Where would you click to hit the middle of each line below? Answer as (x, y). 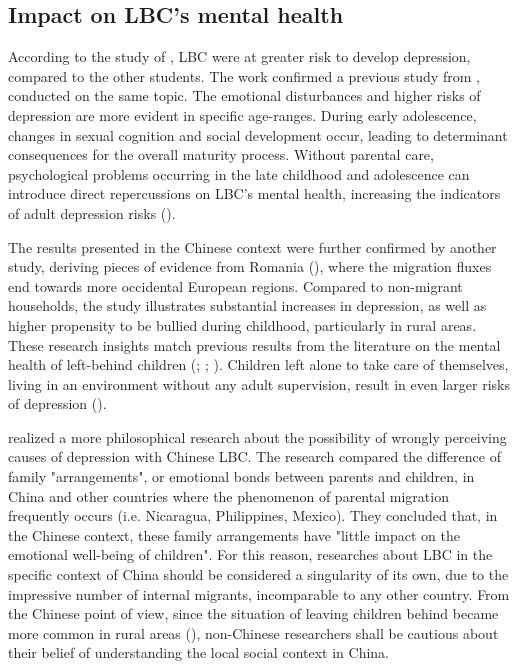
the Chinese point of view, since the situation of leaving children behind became (253, 613)
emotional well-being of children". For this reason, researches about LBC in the (250, 554)
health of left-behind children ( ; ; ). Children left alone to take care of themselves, (258, 364)
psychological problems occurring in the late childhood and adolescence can (239, 173)
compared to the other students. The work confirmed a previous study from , (244, 75)
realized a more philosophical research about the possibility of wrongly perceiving (257, 436)
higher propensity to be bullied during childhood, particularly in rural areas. (242, 324)
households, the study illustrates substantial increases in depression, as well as (247, 305)
